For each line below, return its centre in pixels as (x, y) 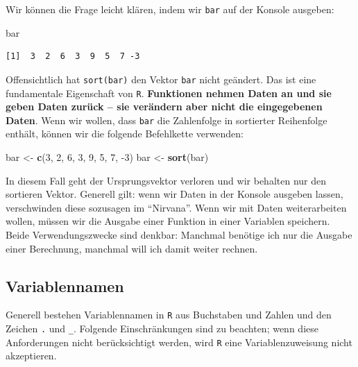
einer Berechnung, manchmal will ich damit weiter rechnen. (132, 248)
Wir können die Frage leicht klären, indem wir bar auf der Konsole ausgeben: (170, 9)
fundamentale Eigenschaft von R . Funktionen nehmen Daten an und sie (169, 93)
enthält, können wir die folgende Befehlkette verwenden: (125, 134)
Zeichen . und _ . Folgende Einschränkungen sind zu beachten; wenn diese (162, 328)
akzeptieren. (31, 356)
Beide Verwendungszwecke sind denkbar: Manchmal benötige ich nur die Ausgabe (179, 234)
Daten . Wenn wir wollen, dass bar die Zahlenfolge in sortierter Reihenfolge (167, 120)
